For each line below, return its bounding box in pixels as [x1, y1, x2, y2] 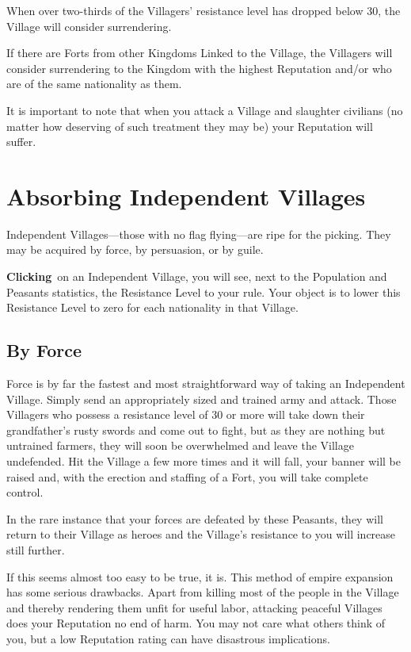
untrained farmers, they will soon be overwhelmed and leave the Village [6, 437, 354, 454]
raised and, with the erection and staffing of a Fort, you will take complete [6, 468, 368, 485]
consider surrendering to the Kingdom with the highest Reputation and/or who [6, 59, 392, 76]
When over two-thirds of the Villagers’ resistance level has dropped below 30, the [6, 2, 401, 18]
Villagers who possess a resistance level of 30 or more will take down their [6, 406, 365, 423]
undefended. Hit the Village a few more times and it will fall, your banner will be [6, 453, 401, 470]
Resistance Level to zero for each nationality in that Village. [6, 299, 299, 316]
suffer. [6, 133, 36, 150]
